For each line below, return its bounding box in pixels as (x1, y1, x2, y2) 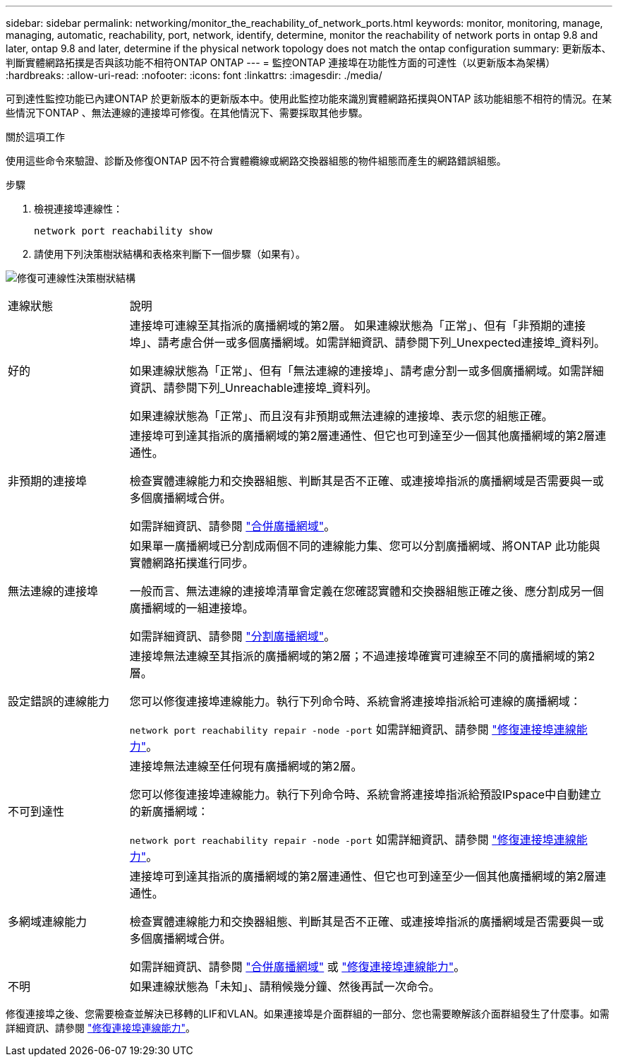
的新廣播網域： (129, 804, 209, 818)
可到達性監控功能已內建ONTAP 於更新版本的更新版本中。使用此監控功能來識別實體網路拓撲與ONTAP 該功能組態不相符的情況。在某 (6, 93, 612, 105)
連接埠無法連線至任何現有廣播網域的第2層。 (129, 759, 363, 773)
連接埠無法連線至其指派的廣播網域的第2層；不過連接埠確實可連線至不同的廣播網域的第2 (129, 649, 595, 663)
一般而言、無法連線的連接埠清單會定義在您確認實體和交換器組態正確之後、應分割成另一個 (129, 584, 604, 598)
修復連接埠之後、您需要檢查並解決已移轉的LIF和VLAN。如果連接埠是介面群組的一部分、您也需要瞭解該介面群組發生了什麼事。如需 (6, 1008, 610, 1020)
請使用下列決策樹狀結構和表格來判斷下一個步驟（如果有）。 (34, 248, 305, 260)
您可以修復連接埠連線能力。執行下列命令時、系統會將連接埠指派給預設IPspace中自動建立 (129, 787, 602, 801)
